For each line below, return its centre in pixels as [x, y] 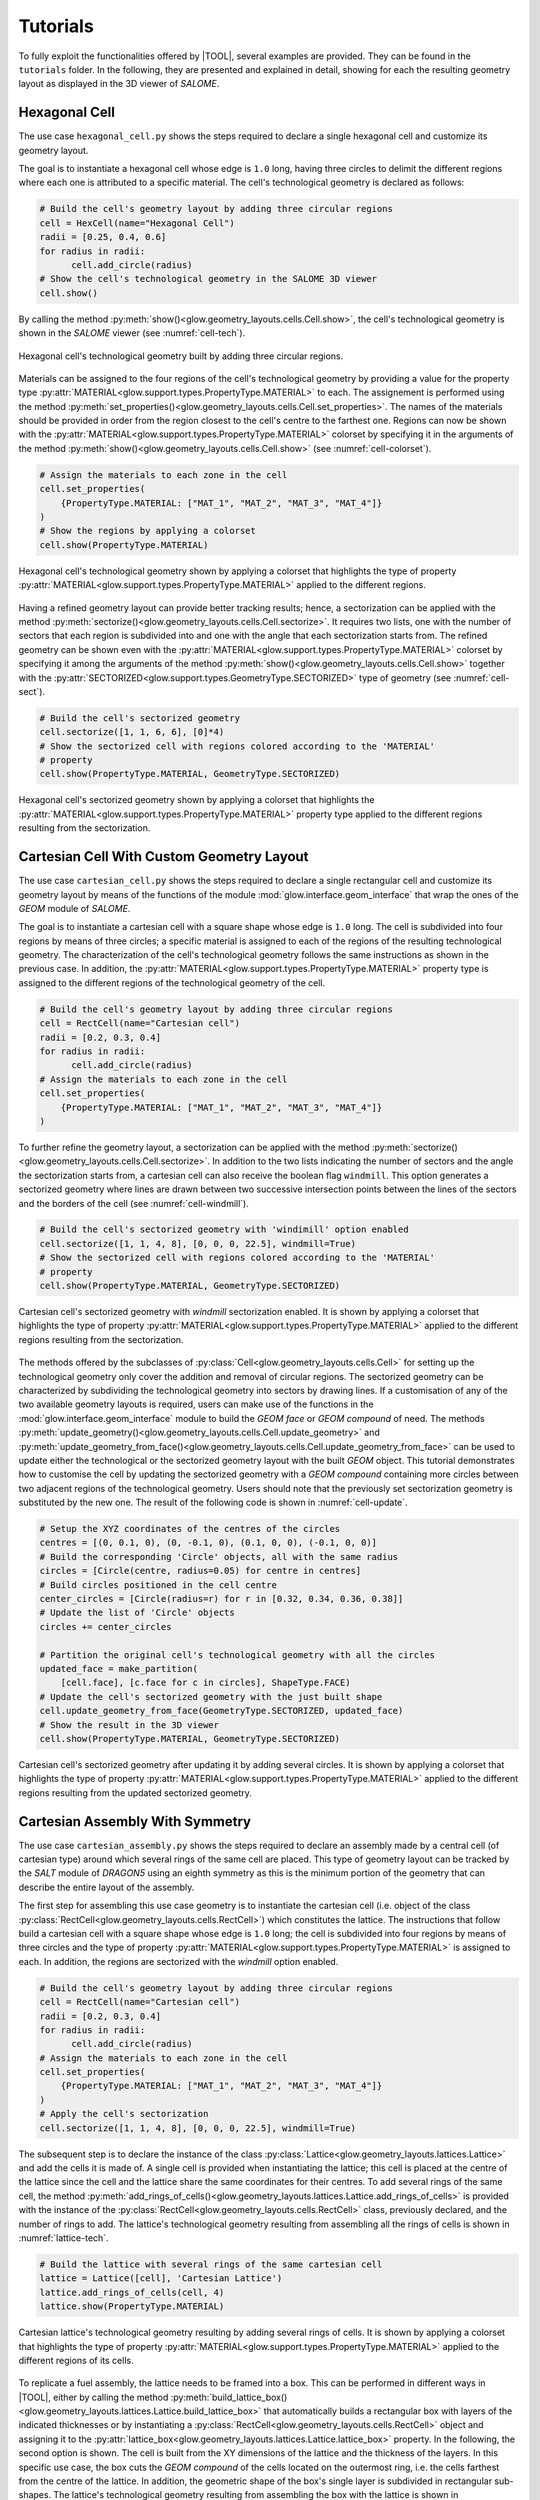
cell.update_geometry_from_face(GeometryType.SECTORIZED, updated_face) [221, 1711]
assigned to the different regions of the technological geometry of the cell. [171, 982]
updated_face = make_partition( [119, 1668]
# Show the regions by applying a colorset [148, 531]
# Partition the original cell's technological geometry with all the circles [237, 1654]
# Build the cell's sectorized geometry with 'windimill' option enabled [224, 1229]
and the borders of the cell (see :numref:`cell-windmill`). [133, 1203]
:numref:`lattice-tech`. [63, 2237]
